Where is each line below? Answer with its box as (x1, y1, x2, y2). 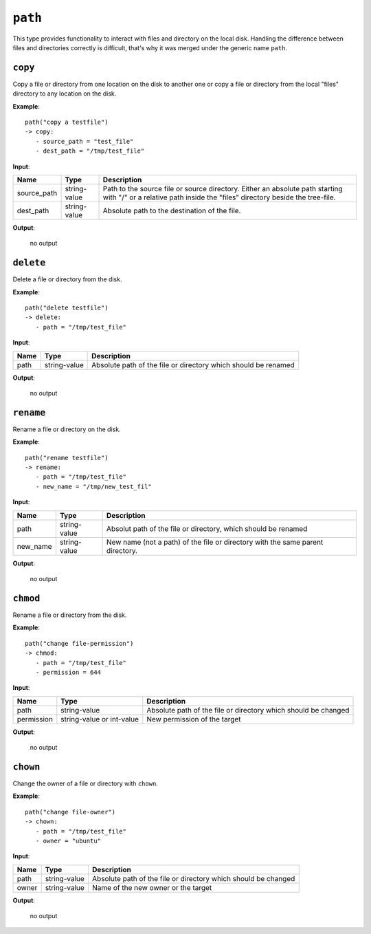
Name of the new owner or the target (91, 882, 212, 892)
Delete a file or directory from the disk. (12, 275, 122, 283)
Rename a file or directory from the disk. (12, 611, 127, 619)
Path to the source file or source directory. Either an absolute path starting (102, 184, 343, 193)
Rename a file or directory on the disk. (12, 425, 121, 433)
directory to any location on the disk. (12, 89, 117, 98)
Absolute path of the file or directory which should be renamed (91, 360, 295, 369)
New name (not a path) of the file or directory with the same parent (106, 537, 324, 547)
